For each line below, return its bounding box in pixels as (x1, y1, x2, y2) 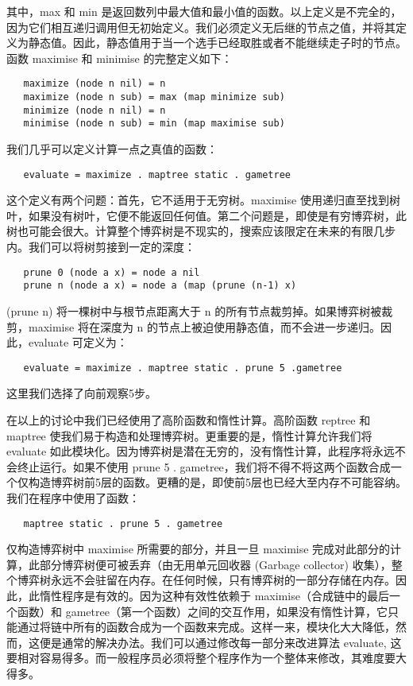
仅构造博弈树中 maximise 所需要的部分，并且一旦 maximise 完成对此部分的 (6, 541, 391, 557)
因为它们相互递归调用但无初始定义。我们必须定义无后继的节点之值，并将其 (6, 18, 396, 35)
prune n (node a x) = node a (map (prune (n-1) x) (23, 280, 297, 292)
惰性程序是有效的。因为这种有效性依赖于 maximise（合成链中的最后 (39, 587, 389, 603)
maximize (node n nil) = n (23, 78, 166, 90)
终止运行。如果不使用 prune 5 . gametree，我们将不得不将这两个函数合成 (17, 458, 391, 475)
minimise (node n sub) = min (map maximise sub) (23, 118, 285, 130)
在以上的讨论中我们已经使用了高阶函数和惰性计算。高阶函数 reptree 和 (6, 411, 371, 428)
